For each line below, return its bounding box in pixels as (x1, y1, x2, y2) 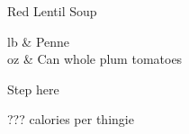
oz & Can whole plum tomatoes (7, 49, 183, 68)
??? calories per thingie (7, 110, 134, 129)
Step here (7, 79, 59, 98)
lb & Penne (7, 31, 70, 50)
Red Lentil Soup (7, 2, 97, 20)
